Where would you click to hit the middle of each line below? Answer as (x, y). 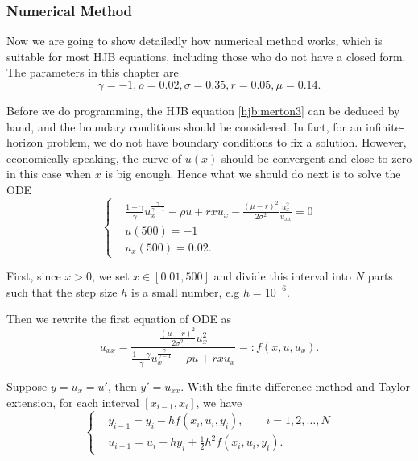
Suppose (27, 386)
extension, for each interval (73, 402)
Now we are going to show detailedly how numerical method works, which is (195, 41)
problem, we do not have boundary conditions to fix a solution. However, (226, 142)
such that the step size (62, 291)
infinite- (385, 126)
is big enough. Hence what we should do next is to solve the (253, 174)
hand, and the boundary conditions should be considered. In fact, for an (184, 126)
